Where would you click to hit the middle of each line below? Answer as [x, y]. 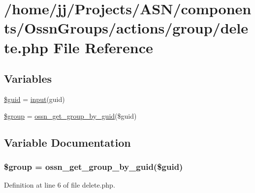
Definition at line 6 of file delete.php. [60, 185]
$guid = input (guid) [34, 99]
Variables [28, 79]
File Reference [103, 47]
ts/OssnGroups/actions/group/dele [126, 28]
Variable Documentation [67, 142]
